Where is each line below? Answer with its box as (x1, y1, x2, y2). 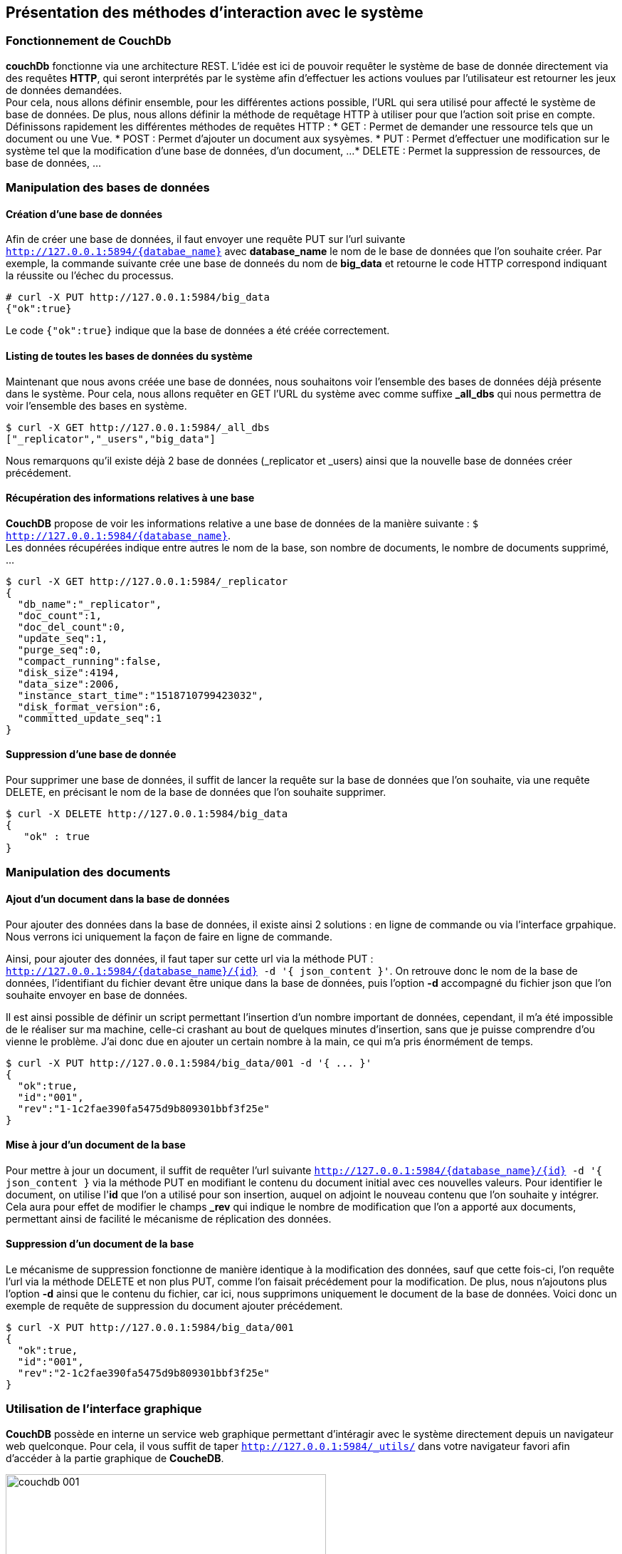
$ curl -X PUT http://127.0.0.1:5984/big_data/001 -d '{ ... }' (6, 1057, 372, 1069)
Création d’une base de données (6, 207, 162, 220)
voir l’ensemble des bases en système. (6, 399, 187, 412)
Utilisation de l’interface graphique (6, 1402, 202, 1416)
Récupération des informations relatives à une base (6, 492, 255, 504)
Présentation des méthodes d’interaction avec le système (6, 4, 423, 21)
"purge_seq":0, (17, 643, 102, 656)
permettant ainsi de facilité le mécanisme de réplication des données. (6, 1212, 332, 1225)
